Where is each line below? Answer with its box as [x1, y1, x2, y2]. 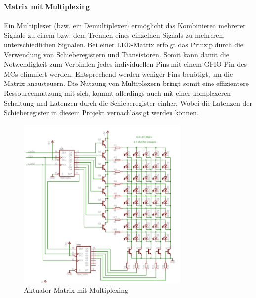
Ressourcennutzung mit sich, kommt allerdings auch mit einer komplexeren [4, 87, 231, 98]
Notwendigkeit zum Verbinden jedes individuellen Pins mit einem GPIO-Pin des [4, 59, 247, 69]
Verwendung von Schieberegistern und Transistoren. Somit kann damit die [4, 49, 229, 59]
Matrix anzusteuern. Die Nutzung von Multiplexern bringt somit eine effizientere [4, 78, 249, 88]
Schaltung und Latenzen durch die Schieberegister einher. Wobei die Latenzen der [4, 97, 252, 108]
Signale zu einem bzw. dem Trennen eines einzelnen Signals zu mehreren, [4, 30, 225, 40]
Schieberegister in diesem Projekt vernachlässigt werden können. [4, 107, 199, 118]
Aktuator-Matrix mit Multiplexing [24, 285, 128, 295]
